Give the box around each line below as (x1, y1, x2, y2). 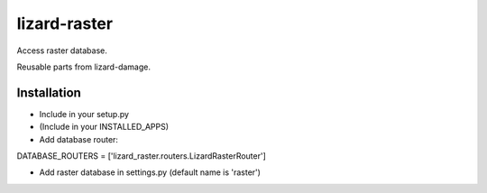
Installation (16, 85, 81, 100)
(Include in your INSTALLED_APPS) (39, 122, 170, 133)
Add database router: (39, 133, 119, 144)
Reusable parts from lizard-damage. (16, 61, 151, 72)
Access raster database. (16, 45, 107, 56)
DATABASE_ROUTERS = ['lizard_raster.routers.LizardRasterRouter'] (16, 151, 266, 161)
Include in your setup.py (39, 108, 130, 119)
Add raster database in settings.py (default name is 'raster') (39, 167, 262, 178)
